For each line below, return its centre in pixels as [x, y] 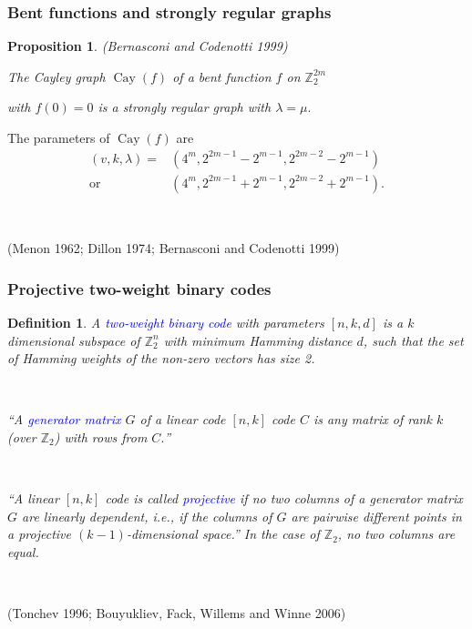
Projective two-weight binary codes [139, 288]
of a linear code [183, 419]
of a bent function [222, 76]
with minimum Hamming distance [258, 340]
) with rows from [101, 437]
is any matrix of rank [372, 419]
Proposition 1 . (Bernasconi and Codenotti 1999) [148, 46]
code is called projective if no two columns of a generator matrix [284, 498]
